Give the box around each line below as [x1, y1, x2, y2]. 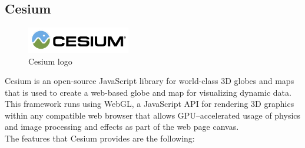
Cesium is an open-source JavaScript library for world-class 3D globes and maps [5, 75, 294, 87]
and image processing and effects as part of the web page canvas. [5, 120, 239, 133]
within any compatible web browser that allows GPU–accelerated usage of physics [5, 109, 301, 121]
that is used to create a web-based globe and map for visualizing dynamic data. [5, 86, 291, 98]
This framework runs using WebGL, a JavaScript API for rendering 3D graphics [5, 97, 294, 110]
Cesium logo [28, 55, 72, 67]
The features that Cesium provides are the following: [5, 132, 195, 144]
